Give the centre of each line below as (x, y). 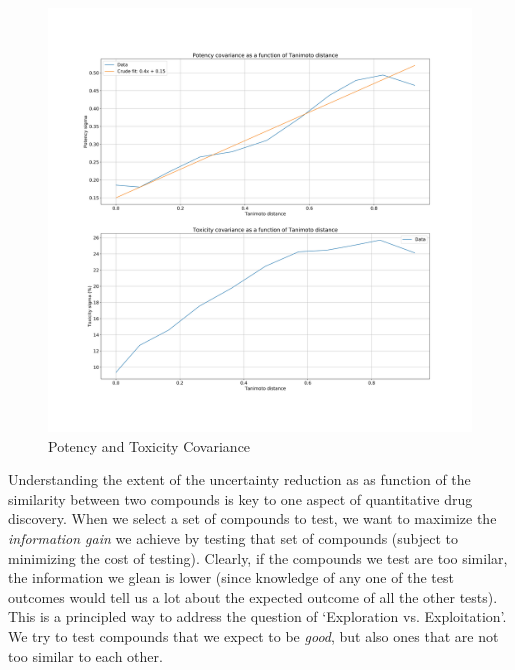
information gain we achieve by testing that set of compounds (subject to (233, 537)
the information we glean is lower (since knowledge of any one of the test (231, 577)
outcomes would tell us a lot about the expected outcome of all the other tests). (253, 596)
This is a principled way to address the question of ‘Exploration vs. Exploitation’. (257, 616)
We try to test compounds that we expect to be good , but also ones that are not (253, 635)
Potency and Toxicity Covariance (149, 445)
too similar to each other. (85, 655)
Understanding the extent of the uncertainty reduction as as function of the (239, 479)
